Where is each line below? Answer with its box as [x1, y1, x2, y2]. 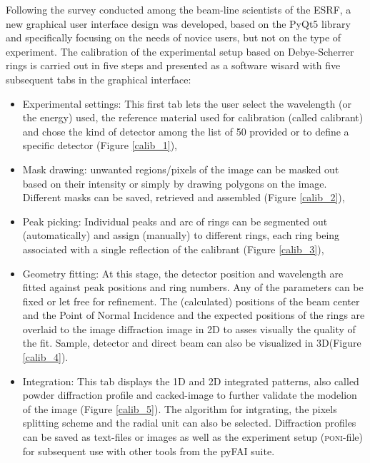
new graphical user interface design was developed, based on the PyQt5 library [6, 16, 351, 31]
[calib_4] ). [22, 350, 69, 365]
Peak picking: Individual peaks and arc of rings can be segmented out [22, 213, 328, 228]
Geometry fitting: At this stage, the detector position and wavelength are [22, 265, 344, 280]
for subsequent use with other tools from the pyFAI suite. [22, 443, 275, 458]
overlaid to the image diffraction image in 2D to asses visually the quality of [22, 321, 356, 336]
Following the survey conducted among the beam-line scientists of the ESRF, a [6, 2, 351, 16]
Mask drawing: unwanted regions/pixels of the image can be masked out [22, 161, 339, 176]
